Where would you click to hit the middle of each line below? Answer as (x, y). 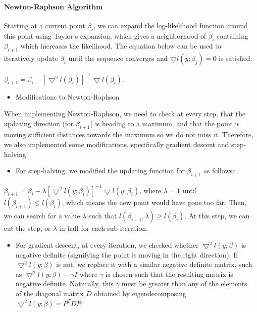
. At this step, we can (217, 216)
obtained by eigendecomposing (140, 293)
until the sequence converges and (118, 58)
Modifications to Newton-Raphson (67, 97)
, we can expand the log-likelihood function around (171, 25)
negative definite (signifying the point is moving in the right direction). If (127, 254)
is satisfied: (235, 58)
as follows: (219, 171)
